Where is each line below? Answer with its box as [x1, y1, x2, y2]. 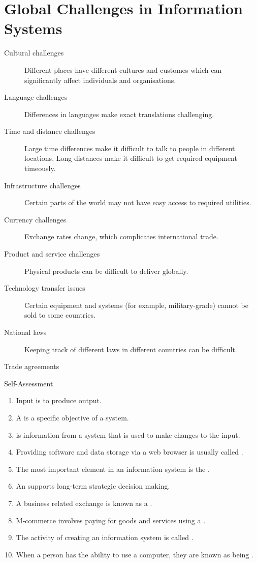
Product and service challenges [4, 248, 100, 259]
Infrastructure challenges [4, 180, 81, 190]
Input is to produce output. [16, 395, 102, 406]
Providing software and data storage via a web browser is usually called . [16, 446, 243, 457]
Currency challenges [4, 214, 67, 224]
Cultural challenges [4, 47, 64, 58]
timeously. [24, 163, 56, 174]
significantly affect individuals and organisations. [24, 74, 176, 85]
